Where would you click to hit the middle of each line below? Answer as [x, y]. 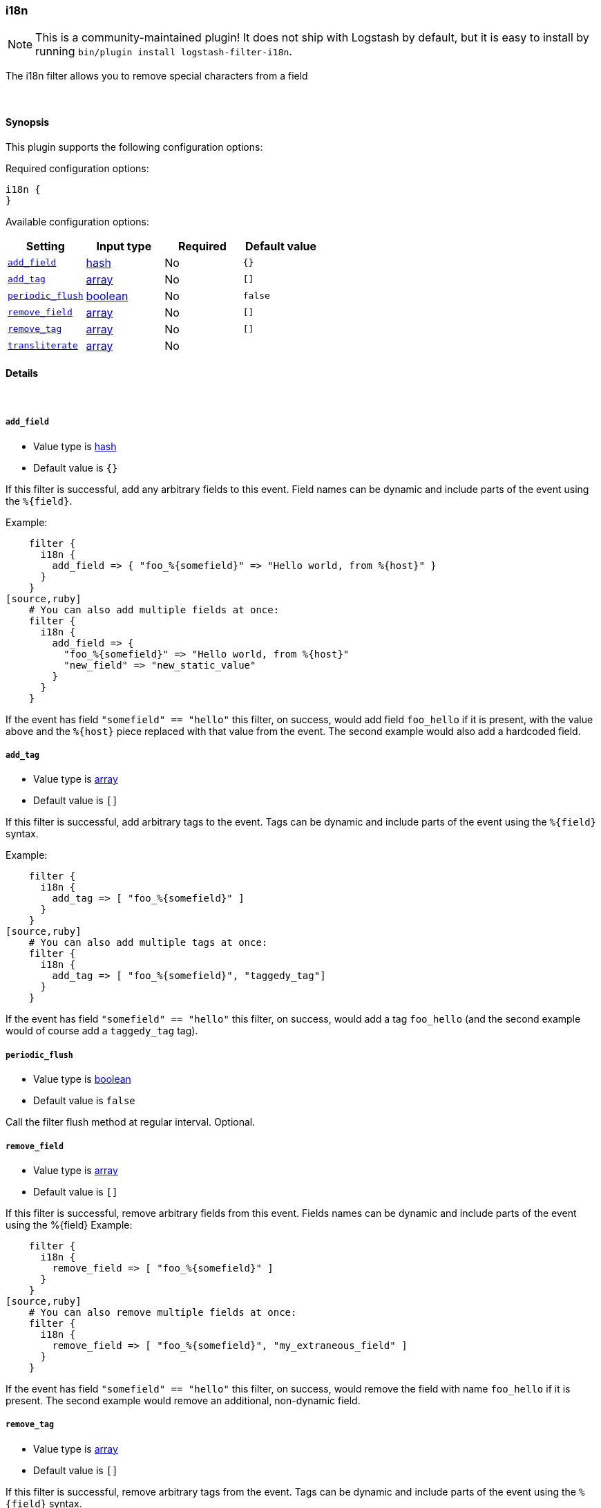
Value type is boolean [82, 1079]
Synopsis [28, 122]
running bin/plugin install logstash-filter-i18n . [164, 52]
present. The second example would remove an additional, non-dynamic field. [183, 1400]
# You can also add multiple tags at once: [148, 943]
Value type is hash [75, 446]
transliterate [43, 346]
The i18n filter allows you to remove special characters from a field [157, 76]
